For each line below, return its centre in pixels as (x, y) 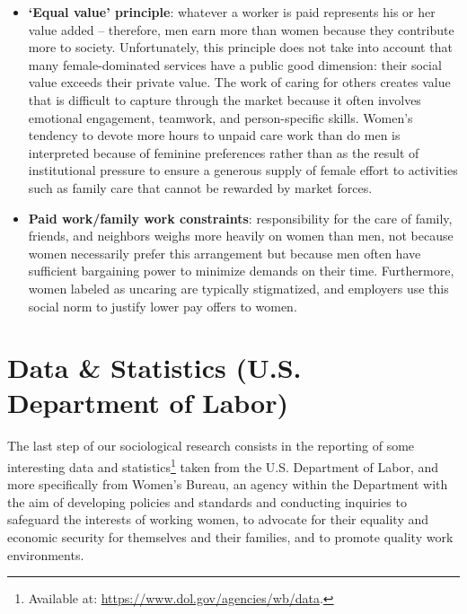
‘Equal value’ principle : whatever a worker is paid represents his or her (232, 12)
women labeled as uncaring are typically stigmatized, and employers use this (238, 288)
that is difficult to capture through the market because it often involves (225, 99)
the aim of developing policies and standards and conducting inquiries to (207, 501)
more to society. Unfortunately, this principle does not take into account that (240, 47)
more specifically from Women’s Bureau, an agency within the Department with (228, 484)
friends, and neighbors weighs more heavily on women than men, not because (241, 236)
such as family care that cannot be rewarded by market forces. (200, 187)
